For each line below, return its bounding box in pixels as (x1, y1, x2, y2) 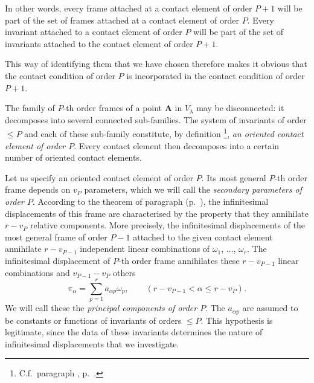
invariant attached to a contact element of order (5, 25, 182, 38)
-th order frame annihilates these (118, 254, 240, 266)
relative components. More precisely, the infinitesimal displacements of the (30, 219, 306, 231)
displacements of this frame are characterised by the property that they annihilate (5, 207, 309, 219)
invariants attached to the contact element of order (5, 37, 193, 50)
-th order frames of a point (63, 101, 162, 114)
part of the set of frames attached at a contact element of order (5, 13, 239, 26)
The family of (5, 101, 55, 114)
